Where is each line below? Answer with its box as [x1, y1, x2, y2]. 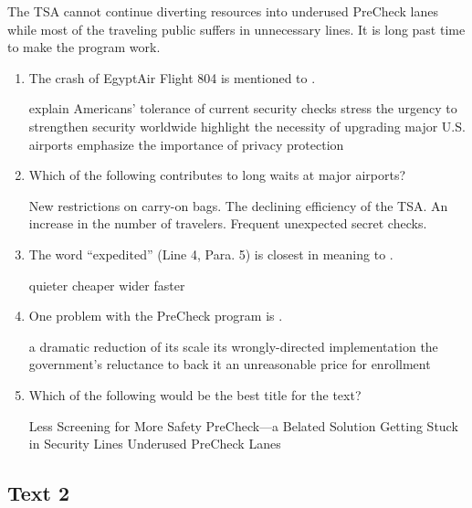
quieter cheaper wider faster [28, 275, 185, 294]
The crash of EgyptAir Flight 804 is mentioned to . [28, 68, 316, 87]
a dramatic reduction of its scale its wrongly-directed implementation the [28, 336, 438, 355]
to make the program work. [7, 37, 161, 57]
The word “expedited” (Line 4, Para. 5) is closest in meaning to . [28, 244, 393, 263]
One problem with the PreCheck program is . [28, 306, 283, 325]
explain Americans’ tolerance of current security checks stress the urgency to [28, 99, 457, 118]
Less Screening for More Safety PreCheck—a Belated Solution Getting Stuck [28, 416, 458, 435]
